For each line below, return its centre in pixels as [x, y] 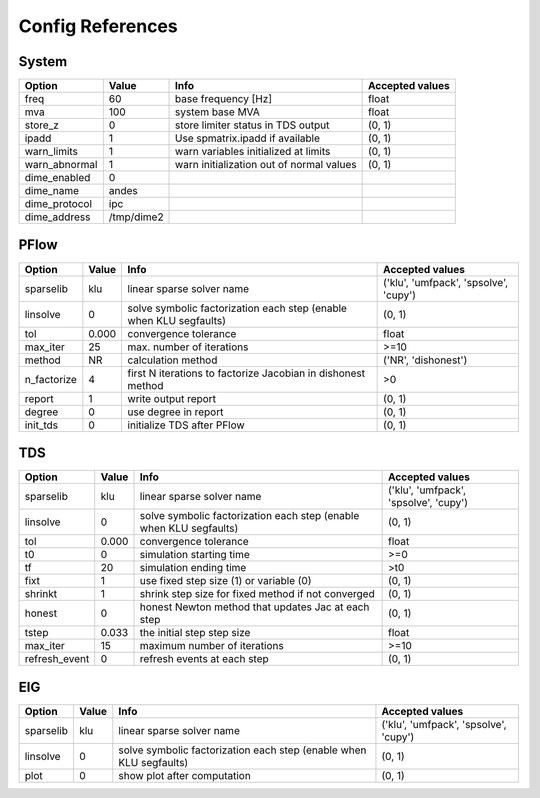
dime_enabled [57, 178]
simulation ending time [193, 568]
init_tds [41, 425]
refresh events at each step [204, 659]
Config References [98, 26]
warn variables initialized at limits [253, 152]
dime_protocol [58, 204]
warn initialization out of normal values [266, 165]
